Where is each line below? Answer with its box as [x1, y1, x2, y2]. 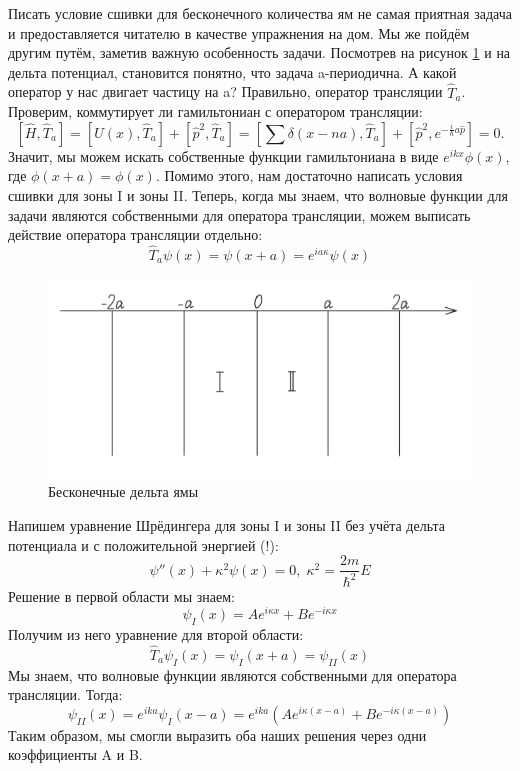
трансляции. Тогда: [8, 684, 123, 705]
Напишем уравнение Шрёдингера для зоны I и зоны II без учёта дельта [8, 514, 445, 535]
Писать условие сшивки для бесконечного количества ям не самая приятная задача [8, 3, 512, 23]
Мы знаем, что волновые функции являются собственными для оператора [8, 664, 457, 685]
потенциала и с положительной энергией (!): [8, 534, 279, 555]
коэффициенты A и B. [8, 744, 143, 765]
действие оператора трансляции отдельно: [8, 224, 263, 245]
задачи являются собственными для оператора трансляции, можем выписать [8, 204, 471, 225]
